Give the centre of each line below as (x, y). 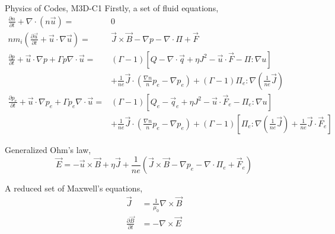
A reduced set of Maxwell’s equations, (74, 188)
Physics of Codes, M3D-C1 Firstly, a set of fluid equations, (112, 8)
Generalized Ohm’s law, (48, 149)
